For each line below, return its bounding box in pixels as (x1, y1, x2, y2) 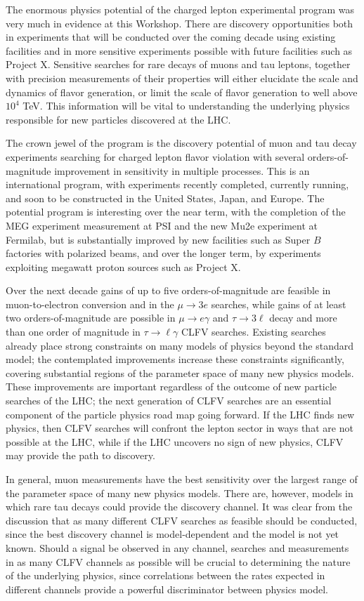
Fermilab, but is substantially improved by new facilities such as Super (6, 232, 311, 246)
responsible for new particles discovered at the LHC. (6, 112, 231, 126)
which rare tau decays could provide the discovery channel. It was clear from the (6, 499, 353, 514)
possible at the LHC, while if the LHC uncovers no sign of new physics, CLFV (6, 434, 344, 449)
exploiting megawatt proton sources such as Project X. (6, 259, 241, 274)
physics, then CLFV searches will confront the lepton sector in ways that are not (6, 421, 353, 435)
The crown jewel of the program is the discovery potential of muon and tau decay (6, 136, 357, 150)
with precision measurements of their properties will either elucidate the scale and (6, 70, 358, 85)
